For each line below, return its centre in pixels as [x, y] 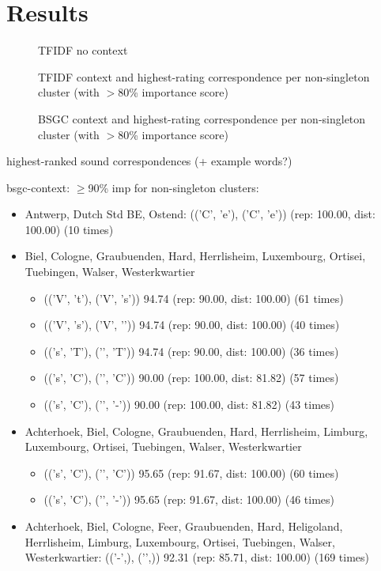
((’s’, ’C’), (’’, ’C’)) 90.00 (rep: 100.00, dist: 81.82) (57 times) [191, 378]
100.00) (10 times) [69, 229]
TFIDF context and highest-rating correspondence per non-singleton [204, 76]
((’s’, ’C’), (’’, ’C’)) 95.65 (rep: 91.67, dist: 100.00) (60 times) [191, 473]
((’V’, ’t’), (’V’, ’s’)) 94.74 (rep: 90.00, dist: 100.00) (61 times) [194, 298]
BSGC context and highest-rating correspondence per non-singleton [202, 118]
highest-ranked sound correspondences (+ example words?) [149, 161]
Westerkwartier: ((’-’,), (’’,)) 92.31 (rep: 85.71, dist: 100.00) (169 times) [197, 557]
